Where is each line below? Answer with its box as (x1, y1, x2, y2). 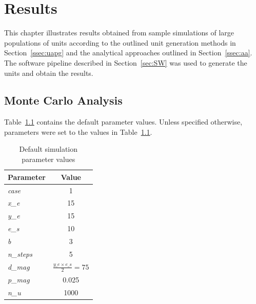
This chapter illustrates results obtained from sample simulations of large (4, 27, 234, 38)
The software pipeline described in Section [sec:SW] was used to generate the (4, 57, 247, 68)
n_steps (8, 248, 32, 259)
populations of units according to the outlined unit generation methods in (4, 37, 236, 48)
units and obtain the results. (4, 67, 93, 78)
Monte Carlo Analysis (4, 92, 123, 108)
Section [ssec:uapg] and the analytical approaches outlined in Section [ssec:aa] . (4, 47, 252, 58)
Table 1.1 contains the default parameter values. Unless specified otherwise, (4, 116, 243, 127)
